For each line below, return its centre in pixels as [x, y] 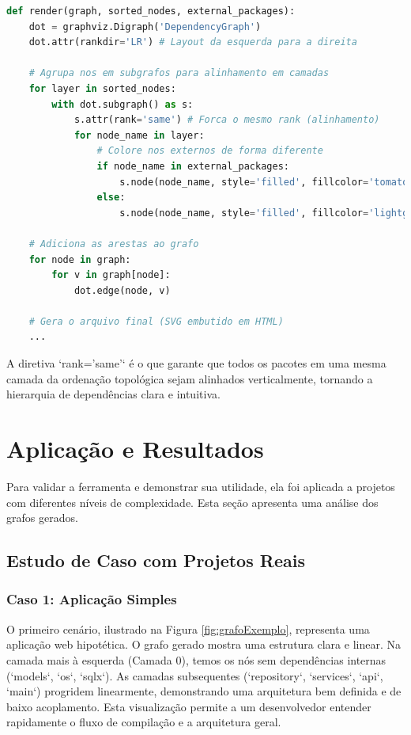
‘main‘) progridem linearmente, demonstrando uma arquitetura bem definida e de [204, 691]
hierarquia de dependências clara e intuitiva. [113, 394]
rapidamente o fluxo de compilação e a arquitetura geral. [144, 722]
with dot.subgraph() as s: [123, 104]
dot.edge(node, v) [122, 290]
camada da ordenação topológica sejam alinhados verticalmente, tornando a [190, 378]
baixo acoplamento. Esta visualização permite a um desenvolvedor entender [189, 706]
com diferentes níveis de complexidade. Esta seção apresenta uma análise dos [192, 502]
